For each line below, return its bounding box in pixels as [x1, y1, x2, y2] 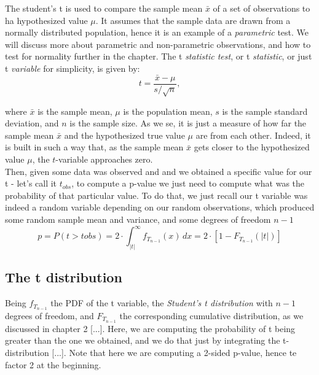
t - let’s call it [5, 177, 57, 190]
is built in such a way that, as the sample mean [5, 141, 184, 153]
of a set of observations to [213, 2, 310, 14]
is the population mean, [123, 104, 213, 117]
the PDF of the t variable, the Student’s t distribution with [50, 296, 273, 309]
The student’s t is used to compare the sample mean [5, 2, 203, 14]
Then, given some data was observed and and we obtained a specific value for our [5, 164, 312, 177]
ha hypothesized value [5, 14, 88, 26]
